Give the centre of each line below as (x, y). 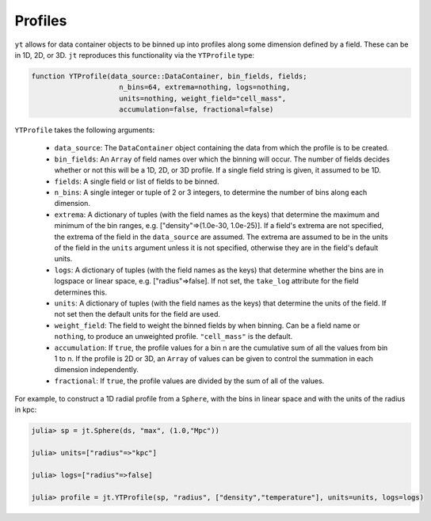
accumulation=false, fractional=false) (196, 110)
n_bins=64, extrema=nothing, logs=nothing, (205, 87)
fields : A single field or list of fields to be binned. (137, 181)
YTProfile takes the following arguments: (85, 130)
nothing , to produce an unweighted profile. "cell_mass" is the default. (174, 337)
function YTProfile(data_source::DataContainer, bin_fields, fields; (169, 76)
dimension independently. (96, 370)
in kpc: (26, 410)
